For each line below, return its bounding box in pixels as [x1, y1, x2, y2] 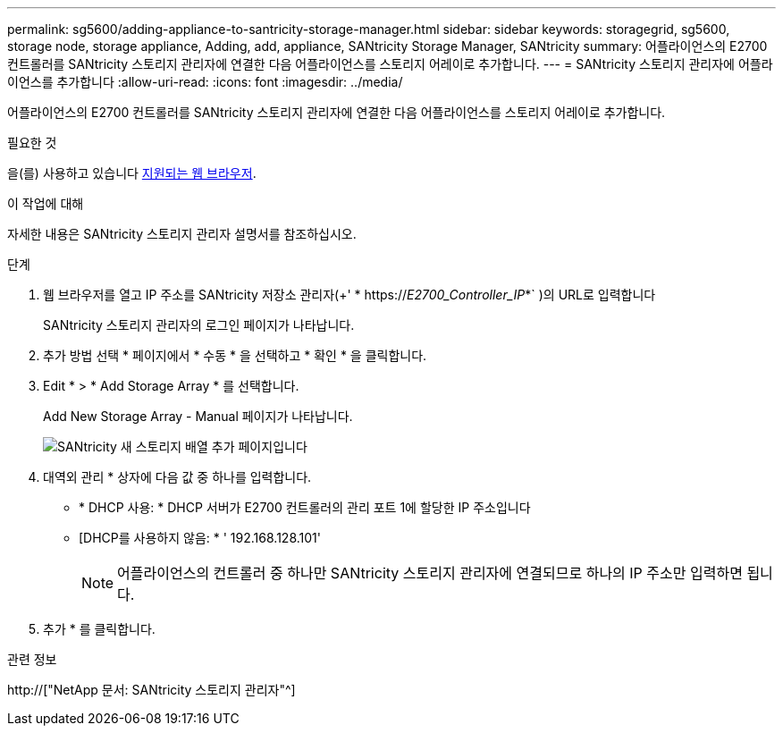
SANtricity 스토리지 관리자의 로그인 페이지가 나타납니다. [43, 317, 355, 333]
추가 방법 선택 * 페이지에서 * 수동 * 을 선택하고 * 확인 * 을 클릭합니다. [43, 348, 427, 363]
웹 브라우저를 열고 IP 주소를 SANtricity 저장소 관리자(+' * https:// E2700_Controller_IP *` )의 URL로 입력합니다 [43, 287, 656, 302]
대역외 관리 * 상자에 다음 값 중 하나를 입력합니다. [43, 469, 312, 484]
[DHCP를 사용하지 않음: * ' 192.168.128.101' [79, 530, 321, 545]
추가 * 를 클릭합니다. [43, 621, 156, 636]
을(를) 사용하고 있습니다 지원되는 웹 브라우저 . [7, 165, 257, 181]
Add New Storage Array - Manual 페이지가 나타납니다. [43, 409, 353, 424]
